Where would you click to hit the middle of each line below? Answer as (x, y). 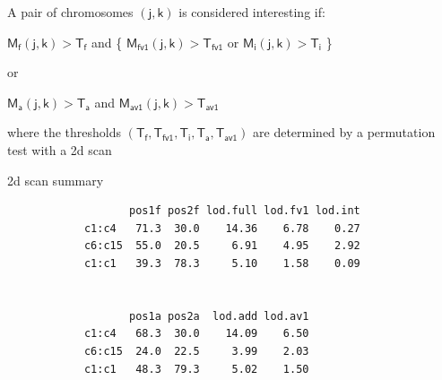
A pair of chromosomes (70, 12)
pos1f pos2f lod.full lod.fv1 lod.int (245, 211)
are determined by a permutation (344, 132)
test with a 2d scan (60, 149)
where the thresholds (65, 132)
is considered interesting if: (252, 12)
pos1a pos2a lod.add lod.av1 (219, 316)
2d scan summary (56, 180)
